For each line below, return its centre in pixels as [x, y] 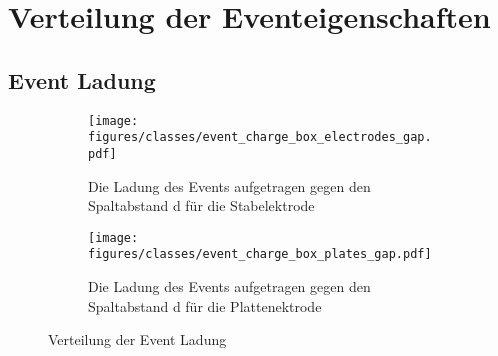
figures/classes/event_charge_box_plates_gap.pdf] [260, 254]
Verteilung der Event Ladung [137, 339]
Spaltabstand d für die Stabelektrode [201, 205]
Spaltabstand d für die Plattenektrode [205, 305]
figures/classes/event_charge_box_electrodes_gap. [260, 137]
